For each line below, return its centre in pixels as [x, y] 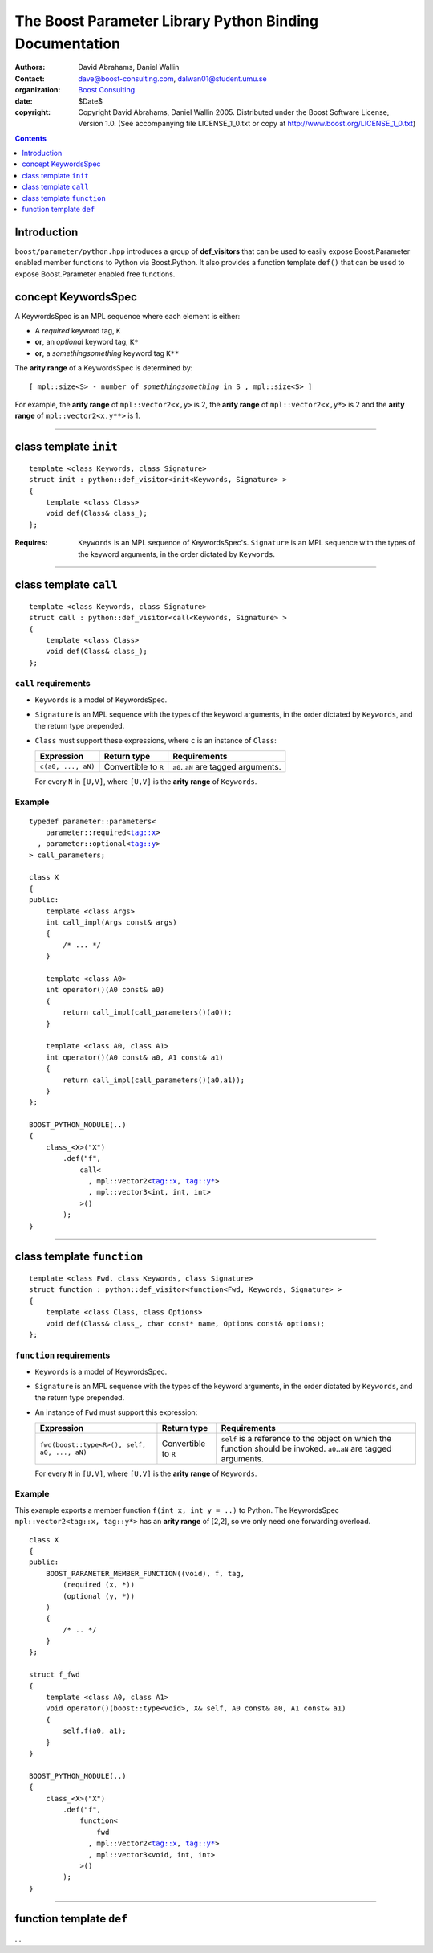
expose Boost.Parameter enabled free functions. [95, 274]
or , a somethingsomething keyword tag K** [107, 353]
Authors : [30, 67]
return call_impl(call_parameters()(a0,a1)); [154, 1080]
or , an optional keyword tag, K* [87, 342]
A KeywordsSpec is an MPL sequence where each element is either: [127, 316]
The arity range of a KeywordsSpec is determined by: [104, 368]
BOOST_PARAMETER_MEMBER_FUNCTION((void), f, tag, [145, 1573]
